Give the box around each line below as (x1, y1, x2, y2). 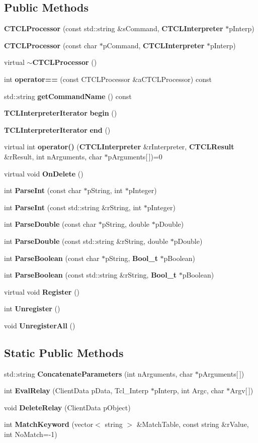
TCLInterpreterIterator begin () (4, 108, 117, 118)
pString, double (102, 219, 149, 229)
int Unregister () (4, 303, 60, 314)
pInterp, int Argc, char (154, 385, 224, 396)
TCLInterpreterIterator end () (4, 124, 111, 135)
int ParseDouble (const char (4, 219, 97, 229)
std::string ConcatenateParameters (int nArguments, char (4, 368, 193, 379)
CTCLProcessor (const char (4, 40, 98, 50)
